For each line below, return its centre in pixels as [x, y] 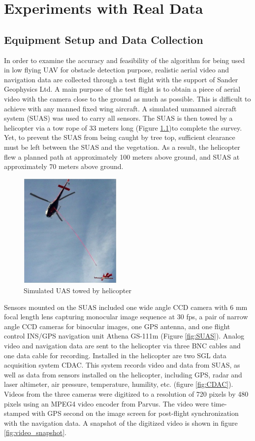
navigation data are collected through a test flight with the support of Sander [121, 79]
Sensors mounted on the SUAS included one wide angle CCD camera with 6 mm [126, 307]
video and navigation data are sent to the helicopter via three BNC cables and [122, 346]
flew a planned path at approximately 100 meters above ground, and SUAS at [122, 156]
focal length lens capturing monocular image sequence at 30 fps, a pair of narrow [126, 317]
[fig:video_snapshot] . [35, 432]
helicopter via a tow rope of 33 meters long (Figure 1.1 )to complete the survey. [123, 127]
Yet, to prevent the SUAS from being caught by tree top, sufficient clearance [120, 137]
